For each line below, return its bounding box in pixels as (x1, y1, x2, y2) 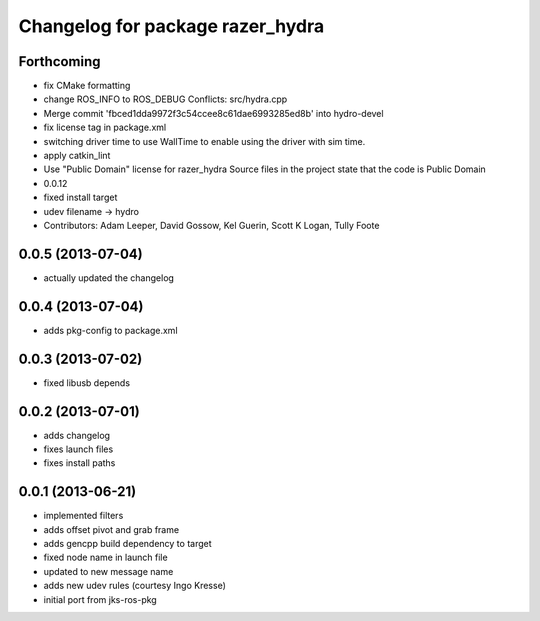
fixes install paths (43, 457, 116, 469)
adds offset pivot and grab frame (43, 523, 180, 535)
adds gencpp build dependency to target (43, 538, 212, 550)
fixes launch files (43, 443, 114, 455)
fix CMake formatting (43, 80, 131, 92)
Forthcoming (18, 53, 101, 70)
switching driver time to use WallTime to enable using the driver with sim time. (43, 135, 366, 147)
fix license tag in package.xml (43, 121, 167, 134)
